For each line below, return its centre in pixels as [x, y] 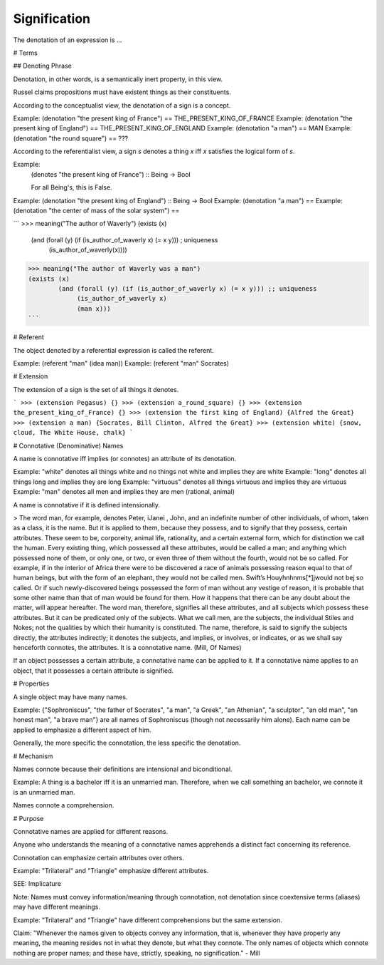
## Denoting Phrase [43, 66]
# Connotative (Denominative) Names [68, 445]
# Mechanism [33, 756]
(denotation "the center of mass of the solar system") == [96, 211]
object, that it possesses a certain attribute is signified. [94, 671]
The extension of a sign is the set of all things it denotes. [96, 389]
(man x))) [94, 309]
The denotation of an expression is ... [68, 40]
